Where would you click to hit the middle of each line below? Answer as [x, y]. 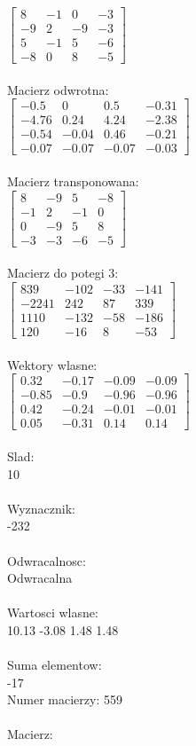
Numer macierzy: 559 [65, 699]
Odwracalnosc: [47, 560]
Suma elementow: [55, 665]
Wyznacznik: [42, 508]
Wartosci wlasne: [53, 613]
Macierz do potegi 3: [63, 273]
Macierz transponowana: [73, 181]
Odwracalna [40, 578]
